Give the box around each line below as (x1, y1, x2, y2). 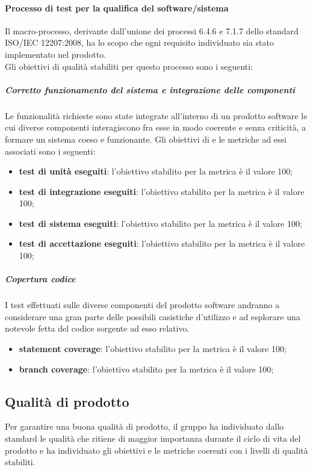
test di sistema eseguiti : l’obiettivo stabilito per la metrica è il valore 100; (19, 217, 302, 229)
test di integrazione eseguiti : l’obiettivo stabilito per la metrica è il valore (19, 185, 305, 197)
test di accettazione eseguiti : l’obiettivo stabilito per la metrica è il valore (19, 237, 305, 250)
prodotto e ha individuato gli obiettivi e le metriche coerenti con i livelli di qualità (5, 444, 308, 456)
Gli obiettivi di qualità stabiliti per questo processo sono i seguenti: (5, 60, 253, 72)
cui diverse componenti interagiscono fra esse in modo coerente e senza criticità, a (5, 121, 306, 134)
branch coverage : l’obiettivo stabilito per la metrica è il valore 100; (19, 362, 274, 375)
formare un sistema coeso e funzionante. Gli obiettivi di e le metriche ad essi (5, 132, 287, 145)
